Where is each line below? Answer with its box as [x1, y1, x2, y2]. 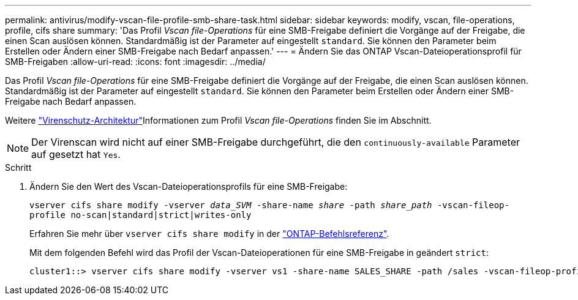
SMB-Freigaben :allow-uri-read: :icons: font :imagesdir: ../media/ [5, 56, 266, 67]
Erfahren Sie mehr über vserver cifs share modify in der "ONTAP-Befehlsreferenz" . [29, 228, 389, 239]
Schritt [5, 162, 32, 173]
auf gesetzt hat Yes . [31, 148, 121, 160]
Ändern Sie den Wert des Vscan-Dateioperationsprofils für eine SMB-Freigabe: [29, 181, 348, 192]
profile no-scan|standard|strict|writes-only [29, 210, 252, 220]
